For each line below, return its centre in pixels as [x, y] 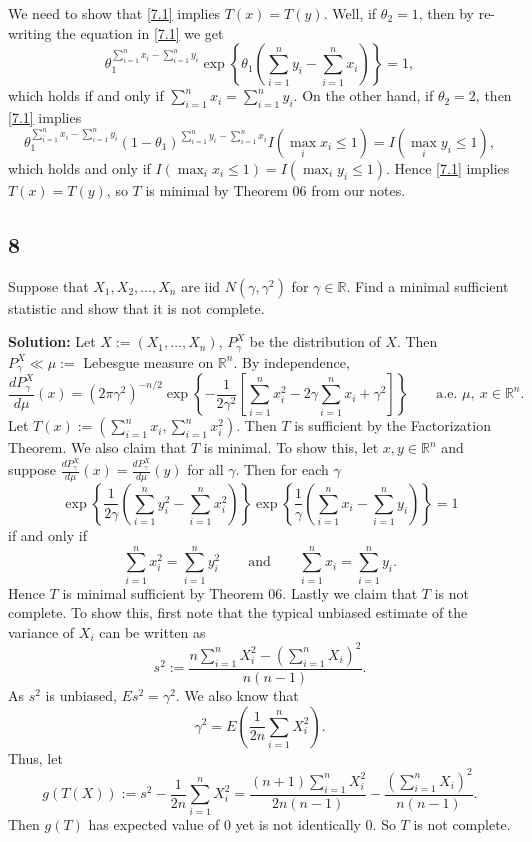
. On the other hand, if [363, 95]
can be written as [152, 631]
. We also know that [237, 694]
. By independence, [291, 361]
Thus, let [35, 757]
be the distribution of [315, 341]
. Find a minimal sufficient [427, 285]
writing [30, 32]
